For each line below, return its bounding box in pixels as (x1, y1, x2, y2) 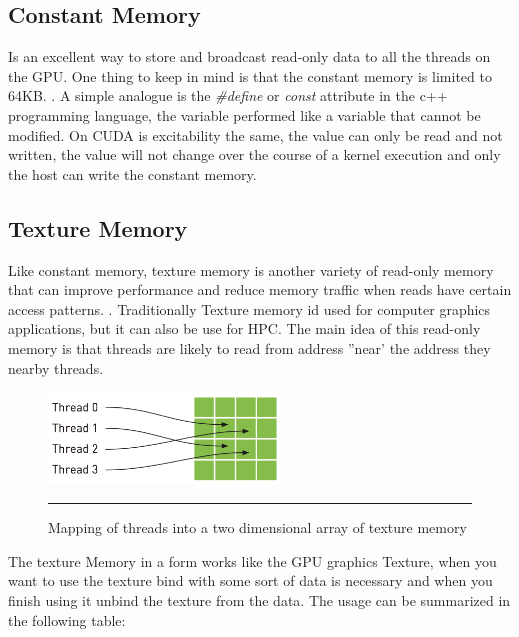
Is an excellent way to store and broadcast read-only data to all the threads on (8, 46, 491, 67)
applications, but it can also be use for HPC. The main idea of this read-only (8, 318, 481, 339)
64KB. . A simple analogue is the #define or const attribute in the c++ (8, 85, 448, 106)
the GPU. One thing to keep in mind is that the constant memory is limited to (8, 65, 492, 86)
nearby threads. (8, 357, 104, 378)
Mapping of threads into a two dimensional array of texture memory (48, 517, 467, 538)
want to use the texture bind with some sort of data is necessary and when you (8, 570, 493, 591)
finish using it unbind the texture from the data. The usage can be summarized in (8, 589, 511, 610)
